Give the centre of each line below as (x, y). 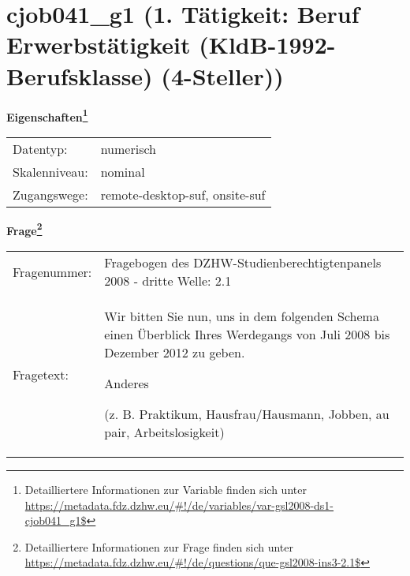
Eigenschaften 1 (47, 115)
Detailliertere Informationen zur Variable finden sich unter (166, 489)
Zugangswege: (50, 194)
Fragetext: (41, 374)
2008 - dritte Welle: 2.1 (168, 281)
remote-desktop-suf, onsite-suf (183, 194)
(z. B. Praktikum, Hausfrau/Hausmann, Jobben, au (247, 414)
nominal (123, 171)
